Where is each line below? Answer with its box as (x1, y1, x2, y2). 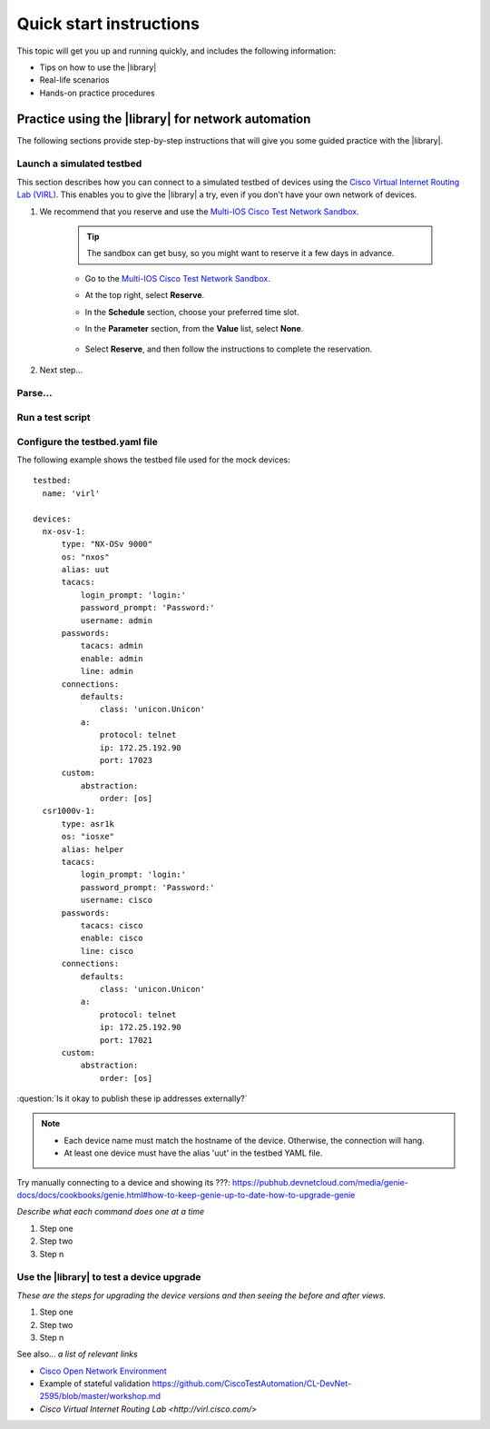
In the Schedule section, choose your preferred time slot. (84, 306, 299, 317)
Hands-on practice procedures (39, 87, 155, 98)
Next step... (39, 364, 83, 375)
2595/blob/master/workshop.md (39, 1391, 162, 1402)
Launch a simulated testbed (16, 157, 142, 170)
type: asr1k (61, 819, 115, 829)
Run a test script (16, 412, 91, 423)
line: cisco (80, 946, 134, 956)
